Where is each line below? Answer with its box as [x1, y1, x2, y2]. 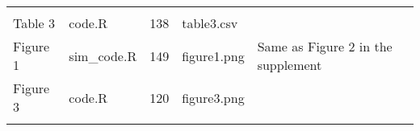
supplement [257, 55, 322, 74]
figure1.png [182, 46, 245, 65]
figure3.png [182, 88, 245, 107]
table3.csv [182, 14, 238, 32]
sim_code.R [69, 46, 137, 65]
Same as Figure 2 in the [257, 37, 393, 55]
